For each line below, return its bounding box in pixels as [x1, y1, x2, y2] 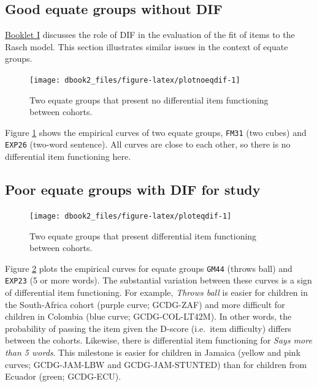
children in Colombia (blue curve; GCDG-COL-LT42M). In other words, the [5, 310, 292, 323]
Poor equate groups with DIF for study [5, 180, 261, 199]
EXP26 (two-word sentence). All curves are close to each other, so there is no [5, 138, 291, 151]
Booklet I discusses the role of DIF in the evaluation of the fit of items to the [5, 28, 295, 41]
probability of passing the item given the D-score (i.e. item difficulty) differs [5, 321, 291, 334]
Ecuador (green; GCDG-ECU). [5, 370, 121, 383]
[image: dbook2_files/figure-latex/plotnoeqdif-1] [29, 75, 240, 85]
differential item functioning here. [5, 150, 131, 163]
